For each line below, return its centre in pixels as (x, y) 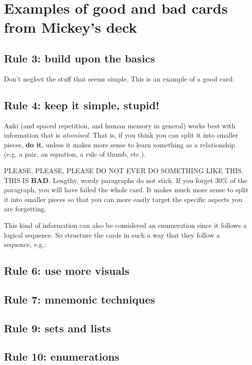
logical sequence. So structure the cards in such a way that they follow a (112, 234)
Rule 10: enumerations (62, 356)
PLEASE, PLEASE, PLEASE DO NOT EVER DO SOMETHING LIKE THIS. (124, 170)
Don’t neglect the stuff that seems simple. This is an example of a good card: (119, 78)
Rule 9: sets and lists (58, 328)
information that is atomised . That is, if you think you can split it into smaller (121, 135)
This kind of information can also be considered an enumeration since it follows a (125, 225)
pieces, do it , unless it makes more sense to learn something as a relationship (120, 144)
